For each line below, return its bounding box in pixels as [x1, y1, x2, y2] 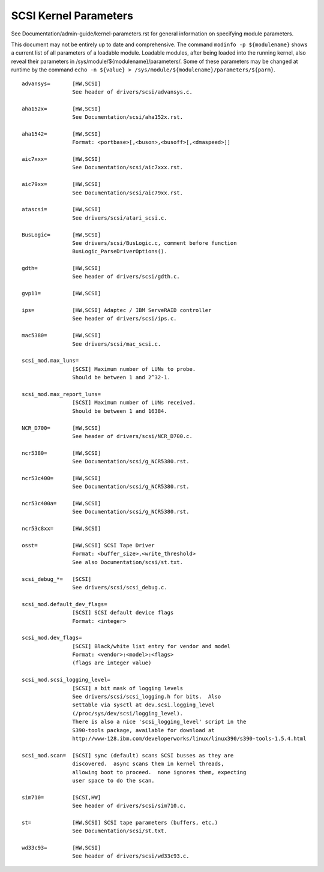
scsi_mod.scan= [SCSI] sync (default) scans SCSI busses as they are [22, 752, 234, 759]
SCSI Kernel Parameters [11, 9, 133, 22]
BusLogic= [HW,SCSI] [22, 231, 101, 238]
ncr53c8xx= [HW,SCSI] [22, 525, 101, 532]
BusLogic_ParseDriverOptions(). [72, 248, 167, 255]
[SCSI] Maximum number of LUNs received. [72, 399, 196, 406]
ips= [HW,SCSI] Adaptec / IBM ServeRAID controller [22, 307, 212, 314]
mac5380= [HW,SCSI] [22, 332, 101, 339]
